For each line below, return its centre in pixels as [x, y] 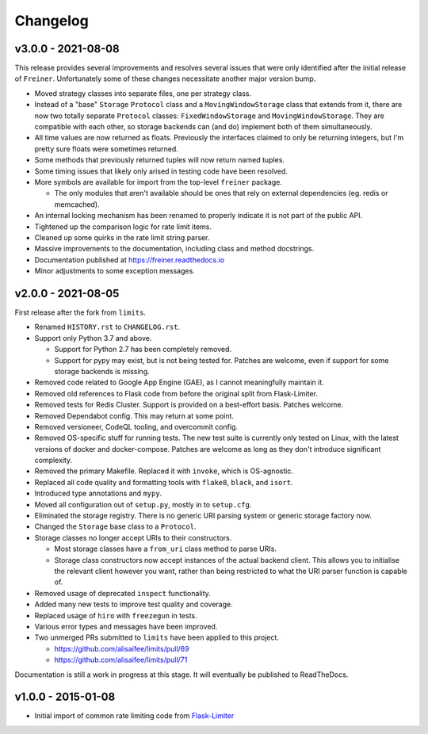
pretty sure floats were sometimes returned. [106, 149]
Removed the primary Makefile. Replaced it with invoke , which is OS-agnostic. [164, 471]
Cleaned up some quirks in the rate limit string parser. [122, 237]
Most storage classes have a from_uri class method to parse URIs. [166, 549]
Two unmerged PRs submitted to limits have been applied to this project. [157, 637]
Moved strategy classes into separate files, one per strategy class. [143, 93]
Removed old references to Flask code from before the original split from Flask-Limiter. [176, 393]
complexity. [53, 461]
